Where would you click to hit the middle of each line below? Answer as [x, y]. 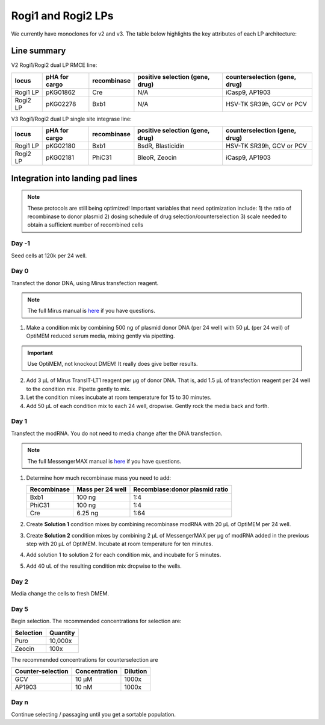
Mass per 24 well [101, 489]
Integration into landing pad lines [74, 178]
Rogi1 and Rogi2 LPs [62, 16]
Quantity [62, 633]
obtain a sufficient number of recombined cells [85, 225]
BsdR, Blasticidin [161, 146]
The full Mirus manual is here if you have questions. [91, 311]
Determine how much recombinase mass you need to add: [99, 478]
